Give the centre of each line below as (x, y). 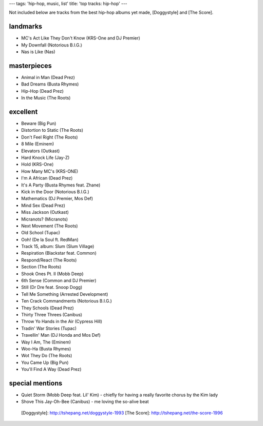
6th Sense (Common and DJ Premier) (59, 281)
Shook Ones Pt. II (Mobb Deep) (52, 274)
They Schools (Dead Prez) (47, 308)
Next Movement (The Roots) (49, 226)
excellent (23, 112)
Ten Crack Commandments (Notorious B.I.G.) (66, 301)
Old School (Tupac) (41, 233)
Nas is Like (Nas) (38, 52)
